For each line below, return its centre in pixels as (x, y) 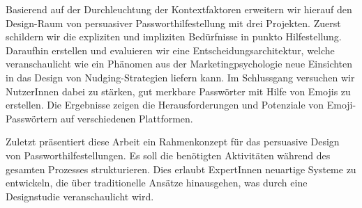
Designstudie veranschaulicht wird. (80, 196)
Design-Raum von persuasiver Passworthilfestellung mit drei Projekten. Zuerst (173, 23)
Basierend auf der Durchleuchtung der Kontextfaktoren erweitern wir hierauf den (179, 9)
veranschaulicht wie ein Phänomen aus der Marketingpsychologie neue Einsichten (179, 64)
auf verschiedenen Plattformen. (127, 118)
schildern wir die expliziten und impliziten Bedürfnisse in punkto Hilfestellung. (174, 37)
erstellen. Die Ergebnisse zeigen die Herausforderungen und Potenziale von (165, 105)
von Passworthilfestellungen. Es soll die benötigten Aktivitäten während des (168, 155)
